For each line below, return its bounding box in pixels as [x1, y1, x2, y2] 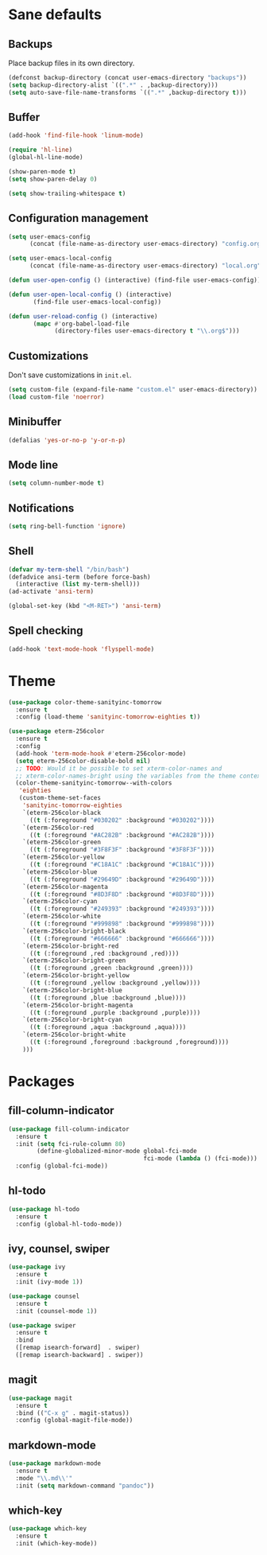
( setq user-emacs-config [8, 232, 91, 240]
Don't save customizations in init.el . [8, 370, 132, 380]
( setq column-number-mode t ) [8, 479, 105, 487]
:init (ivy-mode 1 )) [15, 1278, 83, 1286]
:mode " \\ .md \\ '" [15, 1474, 73, 1482]
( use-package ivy [8, 1263, 66, 1271]
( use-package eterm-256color [8, 727, 105, 735]
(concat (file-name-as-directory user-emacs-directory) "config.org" [29, 240, 265, 248]
